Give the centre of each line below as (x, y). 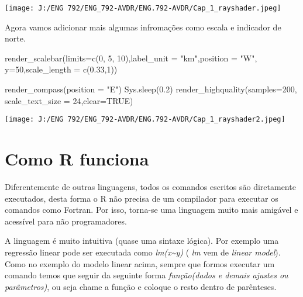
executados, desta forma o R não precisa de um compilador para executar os (142, 198)
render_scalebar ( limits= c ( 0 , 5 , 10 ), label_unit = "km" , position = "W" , (131, 58)
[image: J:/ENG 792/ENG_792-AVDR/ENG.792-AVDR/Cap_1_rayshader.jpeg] (143, 8)
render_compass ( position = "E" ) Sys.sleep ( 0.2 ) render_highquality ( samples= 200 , (151, 89)
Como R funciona (77, 159)
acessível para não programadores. (66, 221)
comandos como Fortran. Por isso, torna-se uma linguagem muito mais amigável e (151, 210)
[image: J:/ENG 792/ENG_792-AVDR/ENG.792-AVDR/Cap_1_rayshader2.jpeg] (145, 120)
